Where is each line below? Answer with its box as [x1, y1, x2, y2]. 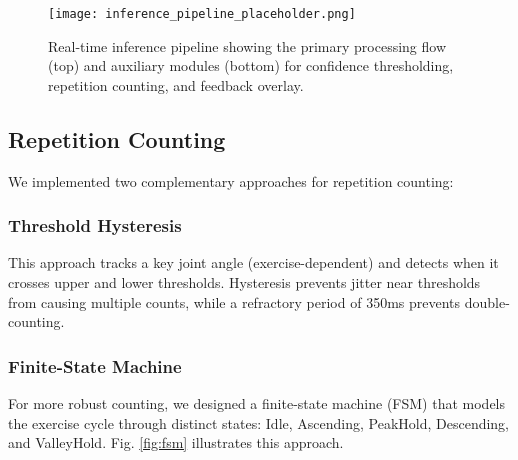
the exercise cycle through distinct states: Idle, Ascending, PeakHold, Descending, [8, 412, 510, 433]
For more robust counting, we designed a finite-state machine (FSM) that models [8, 393, 506, 414]
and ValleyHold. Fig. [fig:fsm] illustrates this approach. [8, 432, 344, 453]
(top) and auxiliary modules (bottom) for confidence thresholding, [48, 55, 454, 76]
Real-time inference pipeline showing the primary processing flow [48, 35, 447, 56]
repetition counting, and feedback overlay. [48, 74, 304, 95]
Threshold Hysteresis [8, 213, 182, 238]
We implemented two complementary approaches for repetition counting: [8, 170, 454, 191]
